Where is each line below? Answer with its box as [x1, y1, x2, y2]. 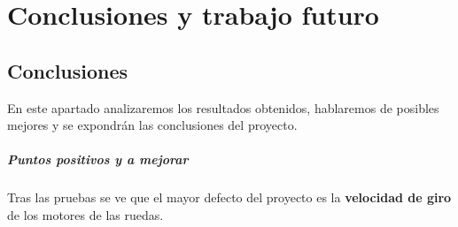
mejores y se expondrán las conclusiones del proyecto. [7, 116, 298, 134]
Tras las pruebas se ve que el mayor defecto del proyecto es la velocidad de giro [7, 188, 452, 207]
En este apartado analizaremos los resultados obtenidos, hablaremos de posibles [7, 98, 439, 117]
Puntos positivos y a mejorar [7, 150, 189, 169]
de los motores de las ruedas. [7, 205, 164, 223]
